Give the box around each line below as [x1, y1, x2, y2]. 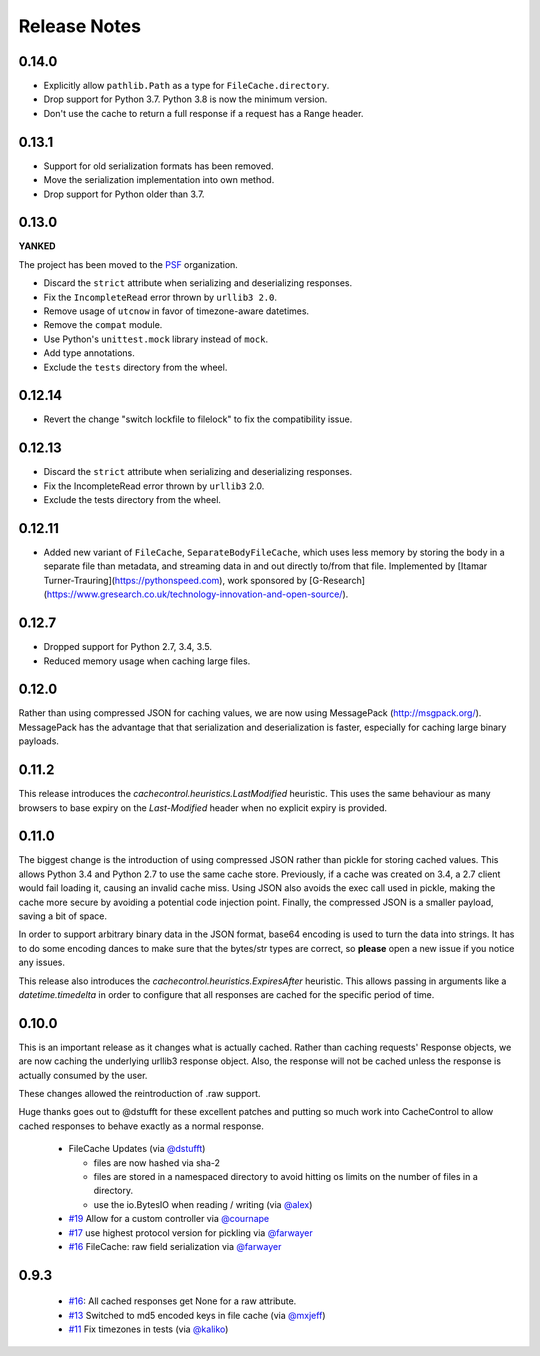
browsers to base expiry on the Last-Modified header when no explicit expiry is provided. [18, 801, 388, 814]
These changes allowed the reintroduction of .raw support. [18, 1088, 261, 1100]
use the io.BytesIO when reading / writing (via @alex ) [93, 1198, 313, 1210]
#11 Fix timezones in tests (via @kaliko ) [68, 1323, 229, 1335]
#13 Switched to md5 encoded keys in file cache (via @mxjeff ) [68, 1309, 326, 1321]
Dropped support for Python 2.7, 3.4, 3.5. [43, 641, 212, 653]
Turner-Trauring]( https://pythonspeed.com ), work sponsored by [43, 574, 307, 586]
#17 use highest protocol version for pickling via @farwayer [68, 1226, 314, 1239]
